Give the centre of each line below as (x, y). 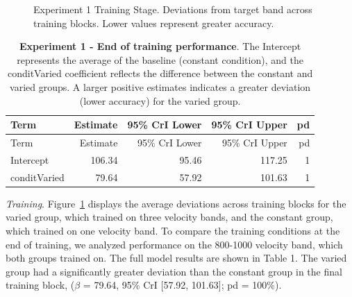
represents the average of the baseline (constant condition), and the (160, 59)
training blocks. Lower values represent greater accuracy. (154, 23)
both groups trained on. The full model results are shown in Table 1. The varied (176, 258)
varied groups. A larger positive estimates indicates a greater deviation (160, 86)
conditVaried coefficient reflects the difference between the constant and (160, 73)
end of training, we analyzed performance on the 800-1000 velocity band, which (174, 244)
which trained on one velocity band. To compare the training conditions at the (173, 230)
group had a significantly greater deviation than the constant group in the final (174, 271)
